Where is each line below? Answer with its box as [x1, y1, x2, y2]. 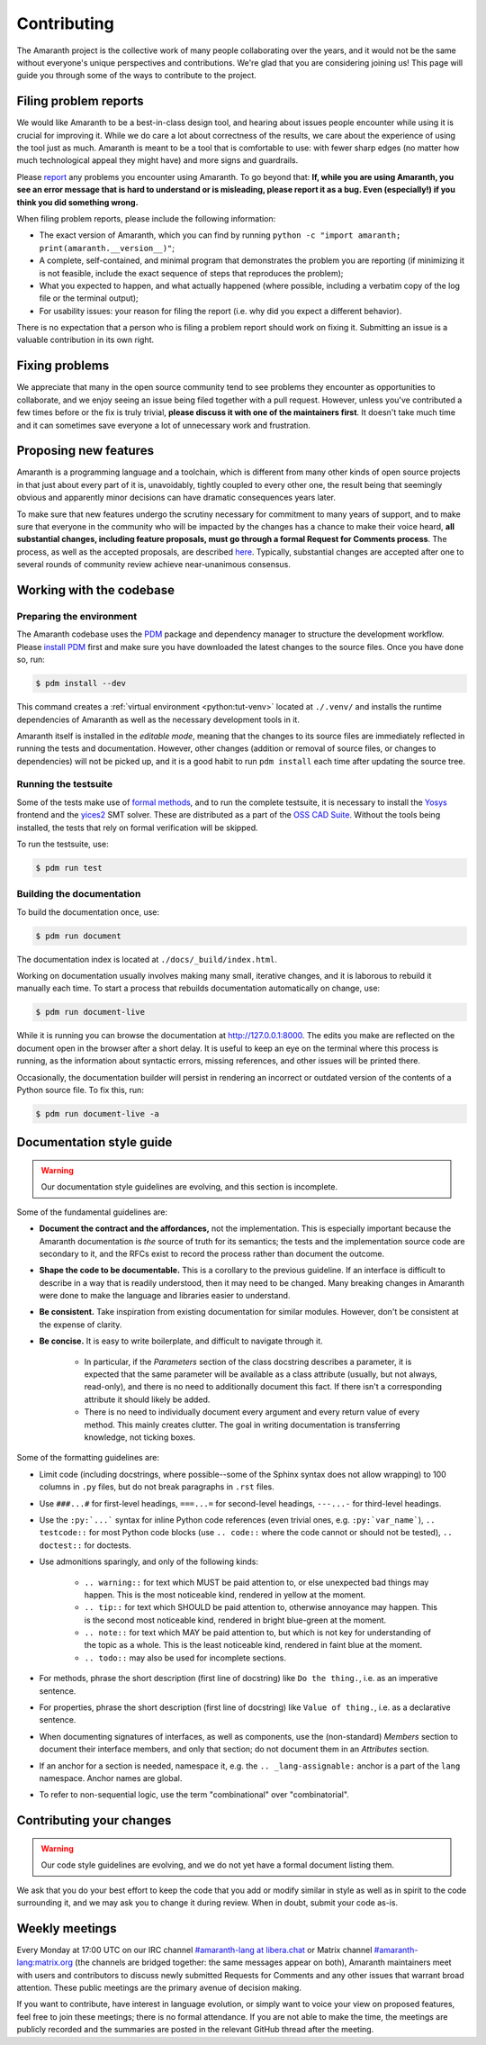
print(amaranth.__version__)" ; [39, 242, 175, 253]
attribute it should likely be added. [84, 1394, 211, 1405]
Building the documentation [16, 888, 141, 900]
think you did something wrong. [16, 196, 139, 207]
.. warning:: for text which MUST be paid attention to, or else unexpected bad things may [84, 1577, 429, 1588]
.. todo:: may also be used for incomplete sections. [84, 1652, 287, 1663]
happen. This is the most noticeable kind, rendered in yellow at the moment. [84, 1589, 366, 1600]
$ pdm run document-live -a [35, 1108, 159, 1118]
